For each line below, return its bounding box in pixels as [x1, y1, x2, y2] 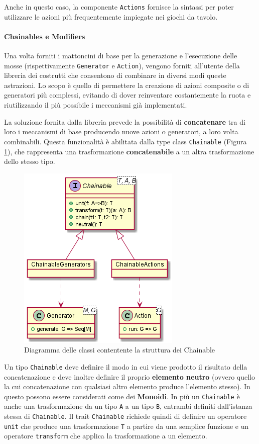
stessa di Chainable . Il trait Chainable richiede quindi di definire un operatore [4, 411, 247, 421]
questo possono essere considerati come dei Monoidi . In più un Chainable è [4, 391, 240, 401]
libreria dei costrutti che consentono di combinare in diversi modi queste [4, 70, 226, 80]
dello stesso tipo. [4, 156, 55, 166]
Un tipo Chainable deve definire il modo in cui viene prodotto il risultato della [4, 361, 247, 372]
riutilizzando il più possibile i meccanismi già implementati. [4, 100, 187, 110]
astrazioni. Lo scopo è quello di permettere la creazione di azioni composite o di [4, 79, 249, 90]
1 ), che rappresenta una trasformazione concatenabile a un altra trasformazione [4, 146, 254, 156]
